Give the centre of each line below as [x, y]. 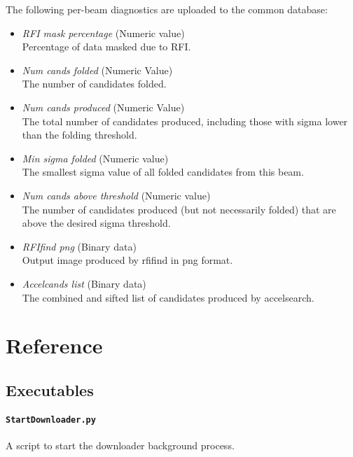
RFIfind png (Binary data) [79, 246]
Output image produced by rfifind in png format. [127, 260]
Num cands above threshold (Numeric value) [116, 195]
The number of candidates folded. [94, 84]
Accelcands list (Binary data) [84, 283]
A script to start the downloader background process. [120, 445]
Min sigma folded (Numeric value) [95, 158]
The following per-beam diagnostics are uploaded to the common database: [167, 9]
